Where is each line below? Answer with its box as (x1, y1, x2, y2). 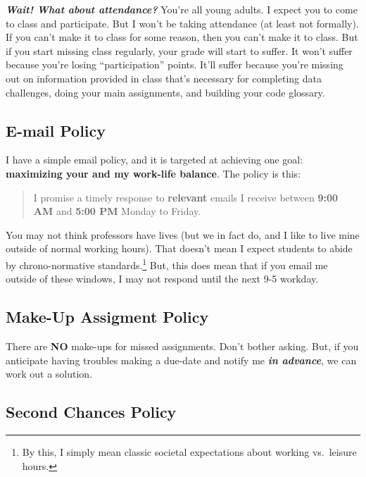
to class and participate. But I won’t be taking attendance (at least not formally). (6, 16, 359, 30)
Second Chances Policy (6, 401, 177, 423)
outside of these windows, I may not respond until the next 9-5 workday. (6, 271, 319, 286)
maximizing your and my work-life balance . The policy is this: (6, 166, 301, 180)
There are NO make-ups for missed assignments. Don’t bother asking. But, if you (6, 338, 359, 353)
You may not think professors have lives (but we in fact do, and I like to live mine (6, 227, 360, 242)
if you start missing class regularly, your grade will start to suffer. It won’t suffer (6, 43, 353, 58)
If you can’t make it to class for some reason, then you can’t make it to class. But (6, 30, 358, 44)
